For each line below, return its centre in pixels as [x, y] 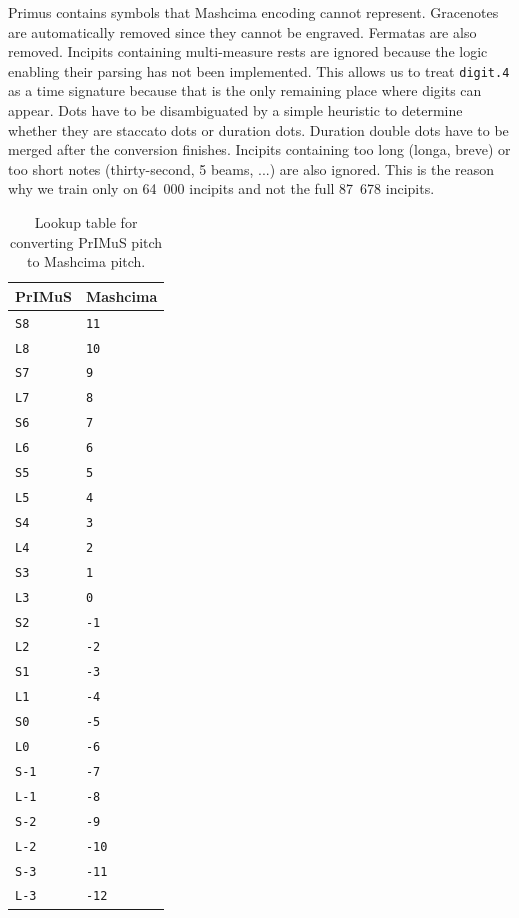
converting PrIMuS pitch [86, 241]
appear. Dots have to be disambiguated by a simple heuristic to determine [235, 110]
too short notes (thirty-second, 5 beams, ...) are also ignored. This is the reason [251, 168]
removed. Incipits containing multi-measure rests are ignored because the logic [248, 51]
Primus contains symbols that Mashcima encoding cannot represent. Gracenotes [253, 12]
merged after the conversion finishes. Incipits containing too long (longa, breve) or [259, 149]
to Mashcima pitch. [86, 261]
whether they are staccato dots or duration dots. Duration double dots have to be [258, 129]
